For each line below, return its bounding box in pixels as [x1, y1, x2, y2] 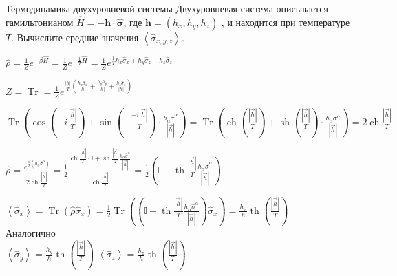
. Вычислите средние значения [11, 30, 139, 44]
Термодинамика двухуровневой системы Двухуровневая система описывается [6, 1, 329, 15]
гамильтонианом [6, 14, 74, 29]
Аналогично [6, 226, 56, 240]
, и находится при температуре [221, 14, 350, 29]
